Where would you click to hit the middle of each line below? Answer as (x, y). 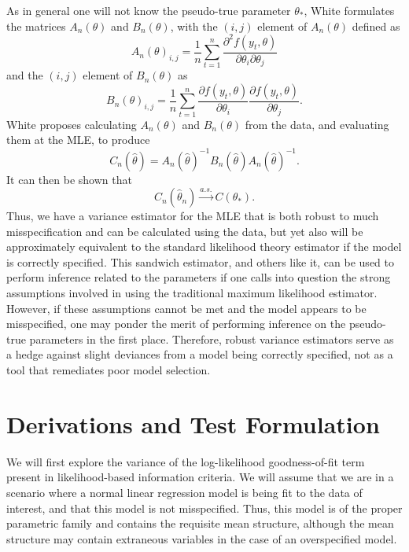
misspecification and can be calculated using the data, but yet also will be (185, 231)
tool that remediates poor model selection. (109, 370)
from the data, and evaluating (317, 124)
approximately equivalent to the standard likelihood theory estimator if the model (204, 247)
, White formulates (349, 10)
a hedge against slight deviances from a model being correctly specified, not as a (200, 354)
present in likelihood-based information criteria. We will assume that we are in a (200, 477)
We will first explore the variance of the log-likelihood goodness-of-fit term (186, 461)
